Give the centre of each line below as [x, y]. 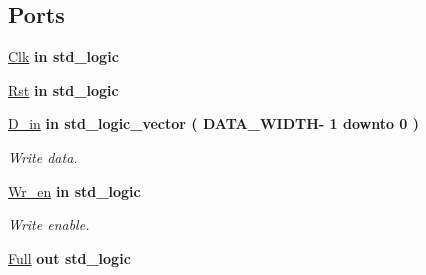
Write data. [43, 156]
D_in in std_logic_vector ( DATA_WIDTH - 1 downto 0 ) [214, 123]
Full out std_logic [69, 257]
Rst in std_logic [63, 89]
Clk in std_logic [63, 56]
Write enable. [49, 224]
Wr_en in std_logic [74, 190]
